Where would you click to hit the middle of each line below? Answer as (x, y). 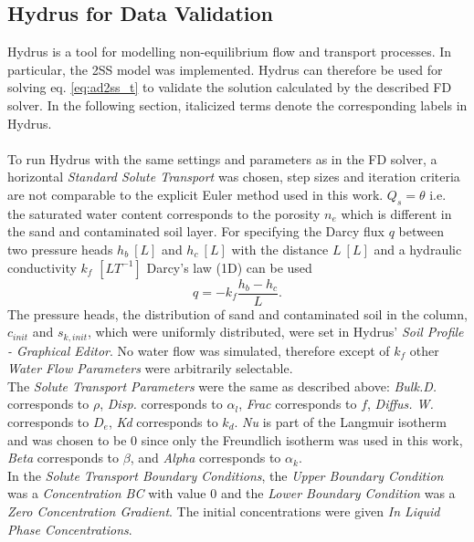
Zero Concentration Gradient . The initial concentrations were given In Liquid (224, 511)
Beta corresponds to (63, 458)
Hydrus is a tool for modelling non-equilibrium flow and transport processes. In (230, 52)
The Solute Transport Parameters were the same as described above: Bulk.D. (222, 386)
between (421, 231)
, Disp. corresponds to (161, 404)
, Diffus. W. (400, 404)
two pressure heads (60, 249)
